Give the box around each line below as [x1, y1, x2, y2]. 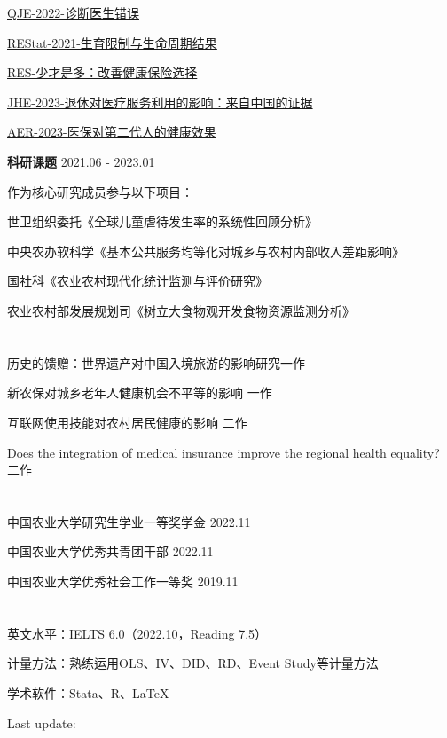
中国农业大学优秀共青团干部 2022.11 [7, 542, 214, 561]
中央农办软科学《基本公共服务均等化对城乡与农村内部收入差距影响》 [7, 241, 404, 260]
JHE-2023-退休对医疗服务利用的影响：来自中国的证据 [7, 92, 313, 111]
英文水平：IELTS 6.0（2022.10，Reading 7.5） [7, 624, 268, 642]
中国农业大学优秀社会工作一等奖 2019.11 [7, 572, 239, 591]
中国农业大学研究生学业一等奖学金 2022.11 [7, 512, 251, 530]
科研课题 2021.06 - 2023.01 [7, 152, 155, 170]
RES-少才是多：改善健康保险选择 [7, 63, 198, 82]
